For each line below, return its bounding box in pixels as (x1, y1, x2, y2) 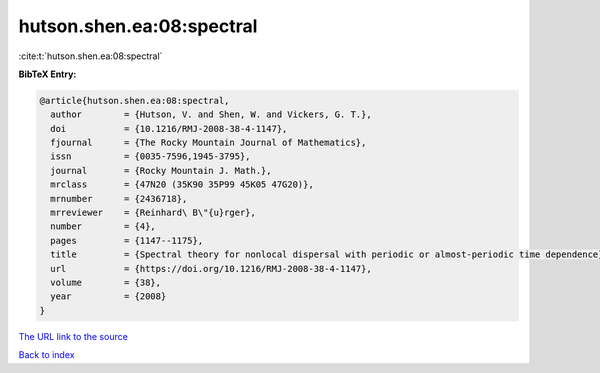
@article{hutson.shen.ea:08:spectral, (39, 95, 230, 106)
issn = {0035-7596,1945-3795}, (50, 151, 251, 162)
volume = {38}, (50, 277, 162, 288)
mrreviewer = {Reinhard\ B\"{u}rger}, (50, 207, 257, 219)
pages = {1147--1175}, (50, 235, 204, 246)
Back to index (18, 349, 75, 361)
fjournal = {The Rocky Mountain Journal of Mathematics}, (50, 137, 367, 149)
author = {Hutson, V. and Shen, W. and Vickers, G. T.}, (50, 109, 372, 120)
